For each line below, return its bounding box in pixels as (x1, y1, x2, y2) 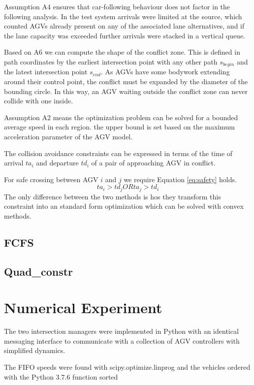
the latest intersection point (4, 66, 88, 77)
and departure (36, 158, 79, 168)
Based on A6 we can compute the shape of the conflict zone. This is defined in (4, 47, 240, 57)
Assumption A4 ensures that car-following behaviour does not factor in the (4, 1, 230, 11)
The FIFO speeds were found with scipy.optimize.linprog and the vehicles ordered (4, 362, 251, 372)
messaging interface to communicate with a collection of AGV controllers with (4, 335, 240, 346)
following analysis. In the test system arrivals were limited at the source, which (4, 11, 242, 21)
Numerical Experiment (4, 297, 162, 318)
